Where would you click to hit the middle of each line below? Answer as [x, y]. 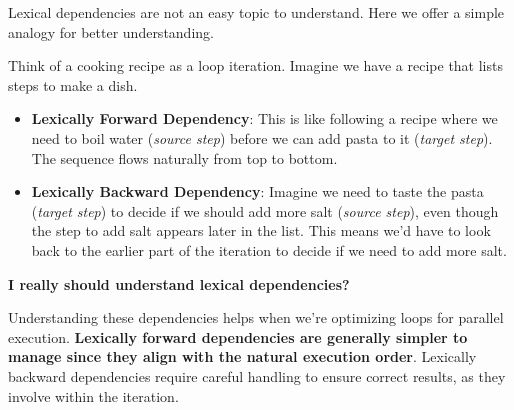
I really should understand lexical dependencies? [179, 283]
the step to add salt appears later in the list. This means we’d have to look [261, 230]
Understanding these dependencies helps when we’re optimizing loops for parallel [256, 317]
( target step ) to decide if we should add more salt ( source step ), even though [265, 210]
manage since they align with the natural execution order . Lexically [242, 356]
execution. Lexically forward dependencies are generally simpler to [238, 336]
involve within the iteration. [93, 395]
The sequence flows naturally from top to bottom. [184, 157]
